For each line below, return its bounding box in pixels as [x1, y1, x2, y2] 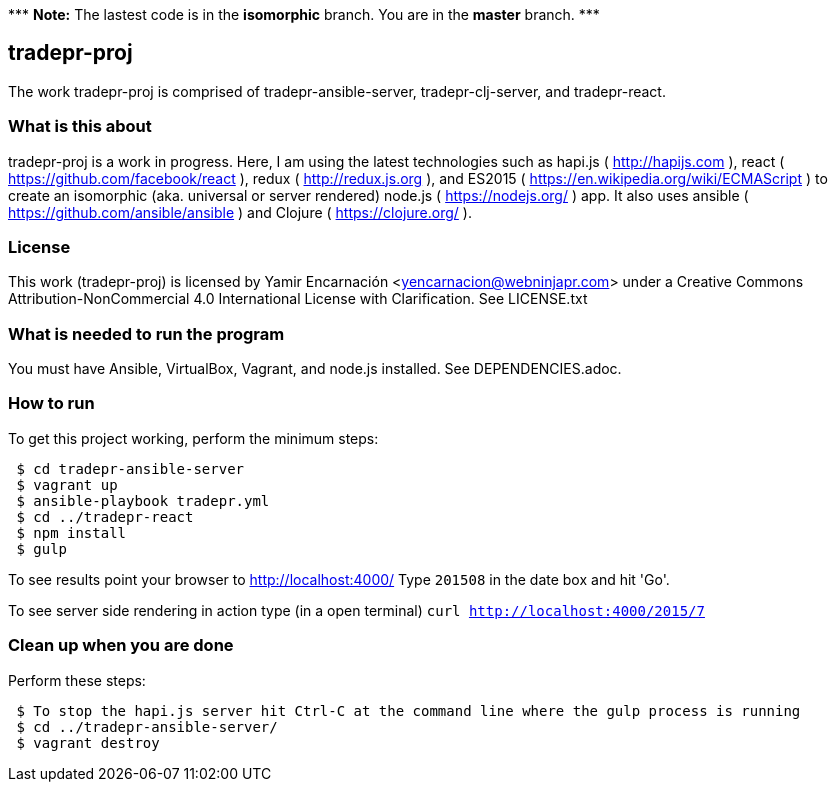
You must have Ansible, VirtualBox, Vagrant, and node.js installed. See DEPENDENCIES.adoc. [8, 360, 622, 378]
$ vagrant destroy [16, 734, 160, 751]
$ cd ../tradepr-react [16, 508, 194, 525]
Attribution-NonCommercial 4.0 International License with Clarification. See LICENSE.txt [8, 290, 588, 308]
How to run [8, 393, 95, 414]
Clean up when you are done [8, 635, 234, 656]
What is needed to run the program [8, 323, 285, 344]
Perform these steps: [8, 671, 146, 689]
